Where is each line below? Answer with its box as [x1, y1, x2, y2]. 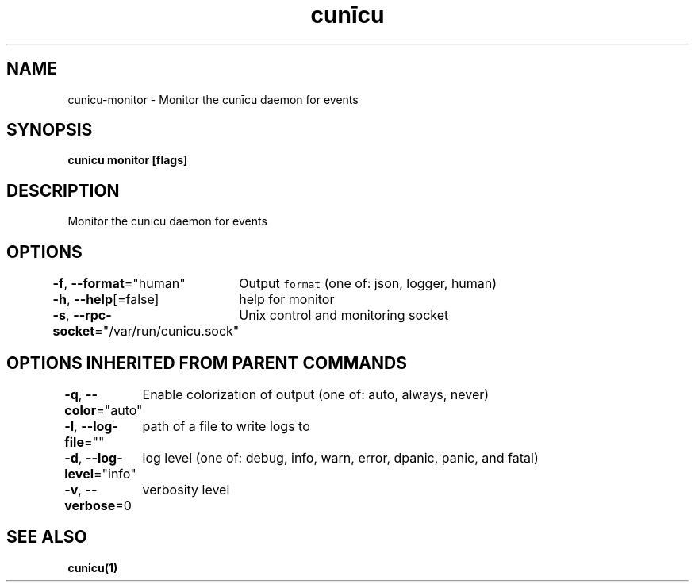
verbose [64, 497, 116, 513]
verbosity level [142, 481, 230, 498]
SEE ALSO [6, 527, 87, 548]
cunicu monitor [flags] [67, 153, 188, 167]
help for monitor [239, 291, 335, 308]
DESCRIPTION [6, 180, 120, 201]
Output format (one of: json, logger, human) [239, 275, 497, 292]
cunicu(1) [67, 560, 118, 575]
